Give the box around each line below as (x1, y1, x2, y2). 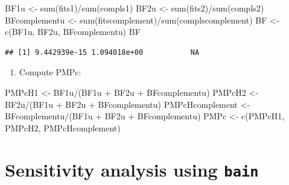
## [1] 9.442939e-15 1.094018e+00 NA (5, 48, 200, 57)
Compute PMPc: (19, 66, 81, 78)
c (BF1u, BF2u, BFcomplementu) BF (5, 25, 141, 38)
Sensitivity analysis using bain (5, 157, 259, 181)
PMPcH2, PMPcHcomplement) (5, 121, 121, 134)
